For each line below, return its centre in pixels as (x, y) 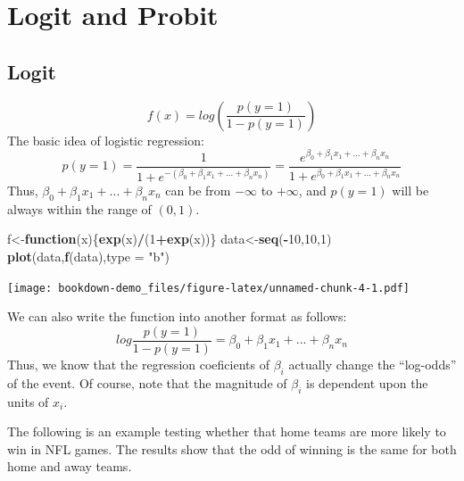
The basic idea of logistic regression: (106, 140)
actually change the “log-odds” (373, 364)
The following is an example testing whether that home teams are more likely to (227, 431)
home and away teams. (70, 466)
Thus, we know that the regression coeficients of (138, 364)
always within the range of (79, 208)
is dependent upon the (367, 382)
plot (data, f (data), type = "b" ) (89, 257)
